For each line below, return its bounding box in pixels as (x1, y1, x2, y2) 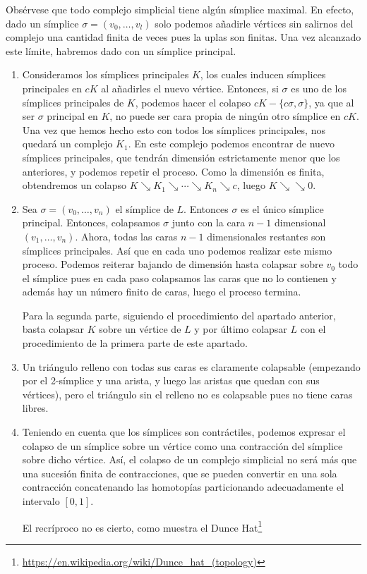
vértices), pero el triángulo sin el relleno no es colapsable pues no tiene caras (22, 386, 353, 401)
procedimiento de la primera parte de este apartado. (22, 336, 248, 350)
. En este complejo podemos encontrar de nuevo (128, 136, 335, 151)
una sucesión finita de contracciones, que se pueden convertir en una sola (22, 465, 337, 480)
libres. (22, 401, 49, 415)
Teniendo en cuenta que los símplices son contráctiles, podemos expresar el (22, 425, 346, 439)
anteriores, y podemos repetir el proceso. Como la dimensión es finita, (22, 164, 325, 178)
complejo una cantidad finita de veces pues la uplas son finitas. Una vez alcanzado (6, 30, 361, 44)
